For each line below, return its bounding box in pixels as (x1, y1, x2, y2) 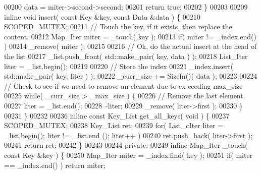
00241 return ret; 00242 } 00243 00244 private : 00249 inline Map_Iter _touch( (4, 140, 248, 150)
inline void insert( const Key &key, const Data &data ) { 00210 (4, 11, 200, 22)
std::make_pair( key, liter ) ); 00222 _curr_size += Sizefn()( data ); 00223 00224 (4, 71, 257, 81)
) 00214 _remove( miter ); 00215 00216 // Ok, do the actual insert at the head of (4, 41, 257, 51)
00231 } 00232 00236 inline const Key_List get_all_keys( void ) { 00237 (4, 110, 230, 121)
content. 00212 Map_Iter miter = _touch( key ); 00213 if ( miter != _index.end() (4, 31, 256, 41)
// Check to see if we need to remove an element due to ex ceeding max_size (4, 80, 243, 91)
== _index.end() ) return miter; (4, 159, 106, 170)
